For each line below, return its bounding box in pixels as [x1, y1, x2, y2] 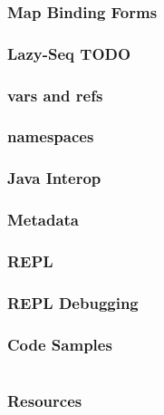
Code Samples [7, 333, 112, 355]
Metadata [7, 208, 79, 231]
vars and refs [7, 83, 103, 106]
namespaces [7, 125, 94, 148]
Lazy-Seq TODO [7, 42, 131, 64]
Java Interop [7, 167, 101, 189]
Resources [7, 389, 82, 411]
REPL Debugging [7, 291, 139, 314]
